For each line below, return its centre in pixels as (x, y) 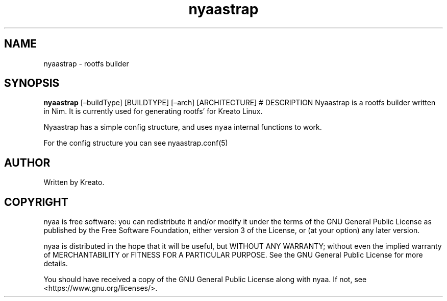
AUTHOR (27, 163)
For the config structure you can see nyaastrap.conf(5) (136, 143)
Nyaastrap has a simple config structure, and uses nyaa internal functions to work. (183, 127)
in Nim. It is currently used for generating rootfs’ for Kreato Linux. (153, 111)
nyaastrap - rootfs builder (86, 63)
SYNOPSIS (32, 83)
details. (56, 264)
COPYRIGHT (36, 202)
